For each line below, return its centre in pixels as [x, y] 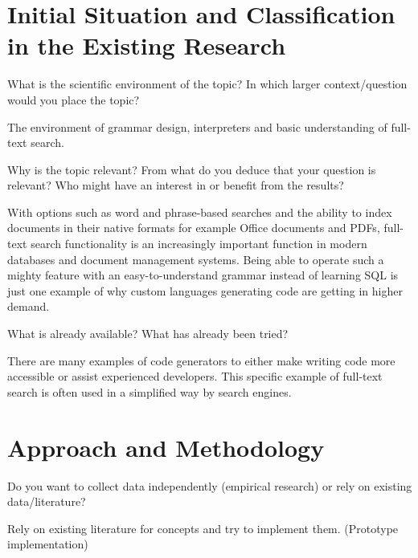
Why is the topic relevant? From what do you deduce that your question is [192, 169]
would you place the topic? [74, 99]
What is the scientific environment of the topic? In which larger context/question [207, 84]
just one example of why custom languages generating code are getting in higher [205, 290]
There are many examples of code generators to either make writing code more [201, 360]
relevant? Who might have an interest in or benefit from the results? [176, 185]
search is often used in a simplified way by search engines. [150, 391]
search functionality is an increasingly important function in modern [199, 244]
